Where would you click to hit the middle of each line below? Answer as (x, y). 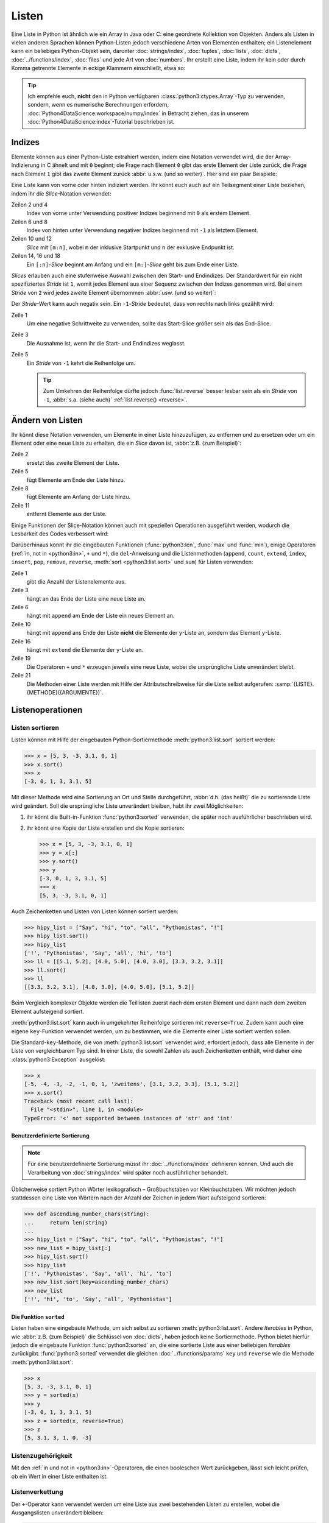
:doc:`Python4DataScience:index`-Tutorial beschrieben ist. (101, 122)
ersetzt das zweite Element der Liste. (73, 462)
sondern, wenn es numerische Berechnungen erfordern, (98, 105)
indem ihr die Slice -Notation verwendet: (61, 193)
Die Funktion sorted (38, 1316)
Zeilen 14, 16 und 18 (36, 256)
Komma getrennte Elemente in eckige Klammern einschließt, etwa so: (98, 68)
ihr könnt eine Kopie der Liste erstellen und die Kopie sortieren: (106, 828)
